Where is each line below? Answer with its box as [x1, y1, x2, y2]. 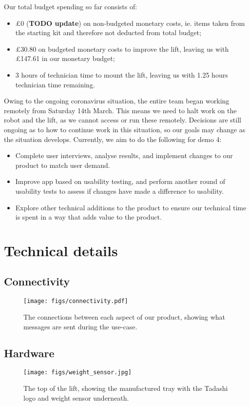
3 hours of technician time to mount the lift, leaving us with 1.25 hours [15, 69, 228, 80]
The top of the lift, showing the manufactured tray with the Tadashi [23, 383, 228, 393]
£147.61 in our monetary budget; [15, 53, 115, 63]
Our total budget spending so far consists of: [4, 1, 137, 11]
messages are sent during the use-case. [23, 321, 137, 331]
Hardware [4, 345, 55, 360]
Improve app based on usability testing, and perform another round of [15, 176, 226, 186]
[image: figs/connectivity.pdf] [23, 298, 128, 305]
